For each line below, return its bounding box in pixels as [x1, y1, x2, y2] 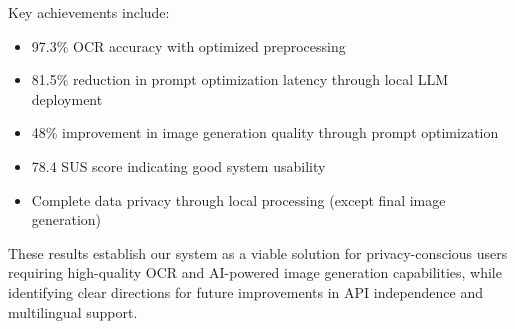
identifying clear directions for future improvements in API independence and [8, 281, 484, 302]
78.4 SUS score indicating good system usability [31, 155, 326, 176]
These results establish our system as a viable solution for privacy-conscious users [8, 242, 508, 263]
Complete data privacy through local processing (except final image [31, 189, 446, 210]
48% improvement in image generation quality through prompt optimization [31, 122, 499, 143]
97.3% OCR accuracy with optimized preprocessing [31, 35, 346, 56]
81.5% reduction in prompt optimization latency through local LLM [31, 69, 449, 90]
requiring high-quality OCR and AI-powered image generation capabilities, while [8, 262, 502, 283]
